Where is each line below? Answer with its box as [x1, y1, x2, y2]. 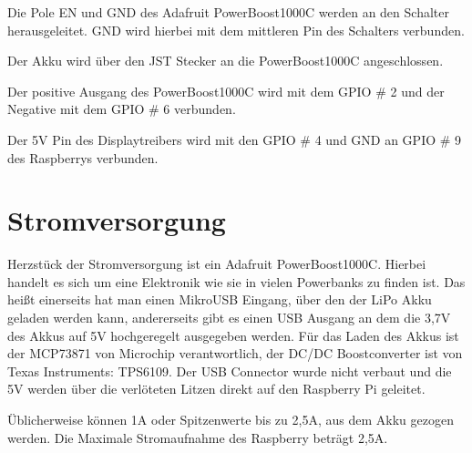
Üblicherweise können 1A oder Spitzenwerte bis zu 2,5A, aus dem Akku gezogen [7, 410, 454, 429]
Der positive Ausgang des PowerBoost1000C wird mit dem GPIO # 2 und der [7, 81, 445, 100]
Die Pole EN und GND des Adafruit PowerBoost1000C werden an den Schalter [7, 3, 449, 21]
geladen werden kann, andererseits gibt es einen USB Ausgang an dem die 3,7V [7, 308, 451, 327]
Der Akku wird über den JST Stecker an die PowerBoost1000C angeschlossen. [7, 51, 444, 70]
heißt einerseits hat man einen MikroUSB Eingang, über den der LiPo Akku [7, 290, 432, 309]
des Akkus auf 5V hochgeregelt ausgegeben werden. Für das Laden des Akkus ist [7, 325, 459, 345]
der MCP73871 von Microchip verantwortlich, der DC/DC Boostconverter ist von [7, 344, 463, 363]
